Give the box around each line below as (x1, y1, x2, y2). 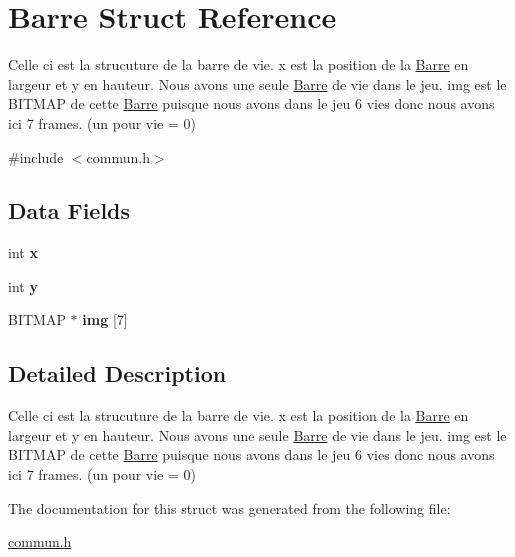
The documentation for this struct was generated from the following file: (8, 497, 451, 518)
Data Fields (8, 195, 131, 226)
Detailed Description (8, 358, 227, 389)
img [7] (82, 309, 128, 330)
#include (8, 146, 64, 167)
